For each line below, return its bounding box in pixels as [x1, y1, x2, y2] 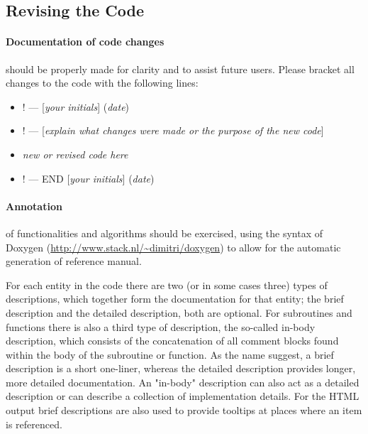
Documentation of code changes [6, 34, 165, 49]
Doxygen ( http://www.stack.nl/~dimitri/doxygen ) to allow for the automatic [6, 239, 341, 254]
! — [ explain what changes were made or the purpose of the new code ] [22, 123, 324, 138]
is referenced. [6, 416, 62, 431]
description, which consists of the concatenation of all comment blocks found [6, 333, 339, 348]
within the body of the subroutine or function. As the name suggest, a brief [6, 347, 334, 362]
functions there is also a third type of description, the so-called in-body [6, 319, 316, 334]
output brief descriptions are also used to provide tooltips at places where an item [6, 403, 362, 418]
